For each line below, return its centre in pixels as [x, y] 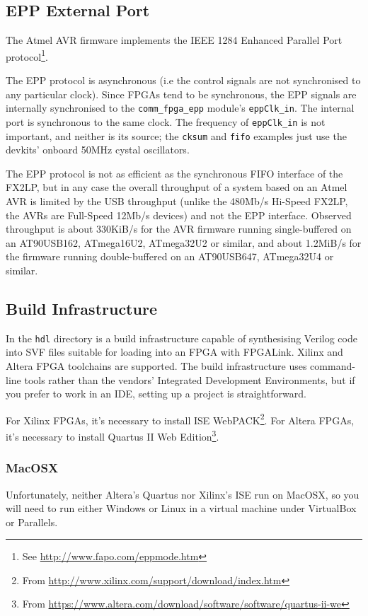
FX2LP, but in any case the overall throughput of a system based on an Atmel [177, 187]
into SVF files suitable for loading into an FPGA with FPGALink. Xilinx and [174, 352]
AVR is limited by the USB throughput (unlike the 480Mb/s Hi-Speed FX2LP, [177, 201]
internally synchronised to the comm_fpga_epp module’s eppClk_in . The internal [180, 108]
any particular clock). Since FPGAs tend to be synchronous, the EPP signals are [181, 94]
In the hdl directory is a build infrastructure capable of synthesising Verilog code [182, 338]
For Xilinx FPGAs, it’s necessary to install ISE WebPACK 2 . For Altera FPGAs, [180, 419]
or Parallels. [32, 522]
